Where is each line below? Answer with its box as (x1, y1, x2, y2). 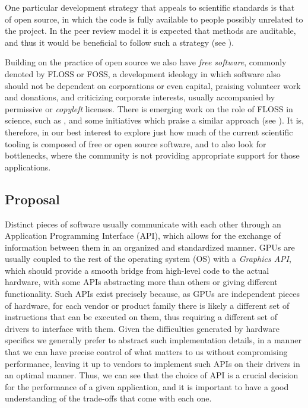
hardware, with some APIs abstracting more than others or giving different (5, 276, 278, 288)
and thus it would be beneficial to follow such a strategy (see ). (5, 36, 234, 48)
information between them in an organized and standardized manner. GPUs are (5, 241, 295, 253)
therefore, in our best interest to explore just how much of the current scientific (5, 125, 293, 138)
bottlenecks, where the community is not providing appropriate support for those (5, 149, 300, 162)
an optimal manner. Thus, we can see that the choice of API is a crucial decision (5, 369, 299, 381)
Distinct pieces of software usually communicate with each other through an (5, 217, 281, 230)
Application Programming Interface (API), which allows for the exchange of (5, 229, 281, 242)
